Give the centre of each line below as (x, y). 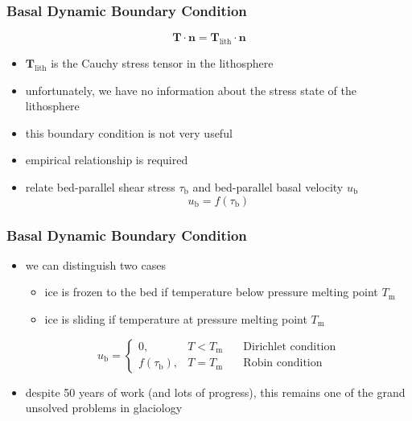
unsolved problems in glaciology (104, 408)
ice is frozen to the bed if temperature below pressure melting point (211, 292)
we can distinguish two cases (95, 264)
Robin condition (283, 363)
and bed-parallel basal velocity (268, 186)
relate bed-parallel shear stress (100, 186)
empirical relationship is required (107, 160)
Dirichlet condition (290, 347)
